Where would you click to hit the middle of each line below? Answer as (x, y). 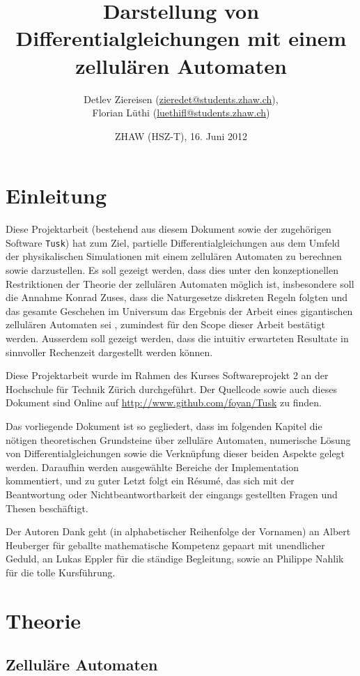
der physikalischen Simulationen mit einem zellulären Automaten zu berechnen (174, 256)
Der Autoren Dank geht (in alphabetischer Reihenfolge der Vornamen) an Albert (178, 531)
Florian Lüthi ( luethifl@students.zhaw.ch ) (181, 113)
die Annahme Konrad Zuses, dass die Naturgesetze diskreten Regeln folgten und (177, 297)
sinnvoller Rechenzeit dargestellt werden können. (109, 352)
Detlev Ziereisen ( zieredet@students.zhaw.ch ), (181, 99)
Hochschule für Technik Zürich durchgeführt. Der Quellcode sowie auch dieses (171, 389)
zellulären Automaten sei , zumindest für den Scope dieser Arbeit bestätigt (165, 324)
